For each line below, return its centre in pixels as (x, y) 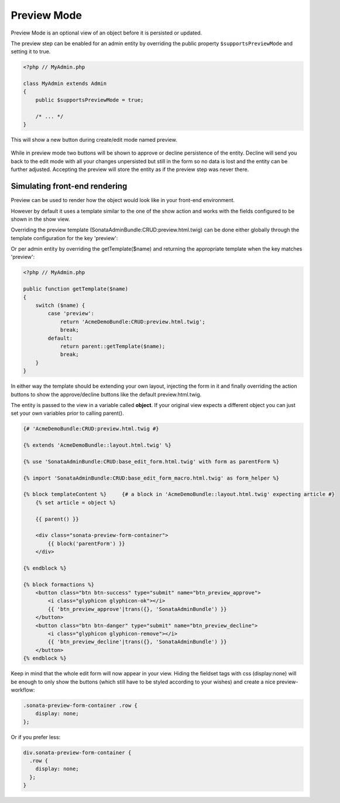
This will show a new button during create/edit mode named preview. (94, 140)
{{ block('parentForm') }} (86, 544)
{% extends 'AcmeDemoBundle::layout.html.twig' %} (97, 445)
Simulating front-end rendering (69, 187)
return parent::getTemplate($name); (113, 346)
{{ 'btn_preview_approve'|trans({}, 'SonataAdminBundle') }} (137, 609)
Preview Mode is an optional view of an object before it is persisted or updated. (106, 33)
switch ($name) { (60, 305)
